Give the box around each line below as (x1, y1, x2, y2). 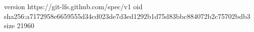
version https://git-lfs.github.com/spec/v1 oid (4, 1, 143, 11)
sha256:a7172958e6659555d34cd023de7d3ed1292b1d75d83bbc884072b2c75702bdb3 (4, 11, 251, 21)
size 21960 (4, 20, 34, 31)
